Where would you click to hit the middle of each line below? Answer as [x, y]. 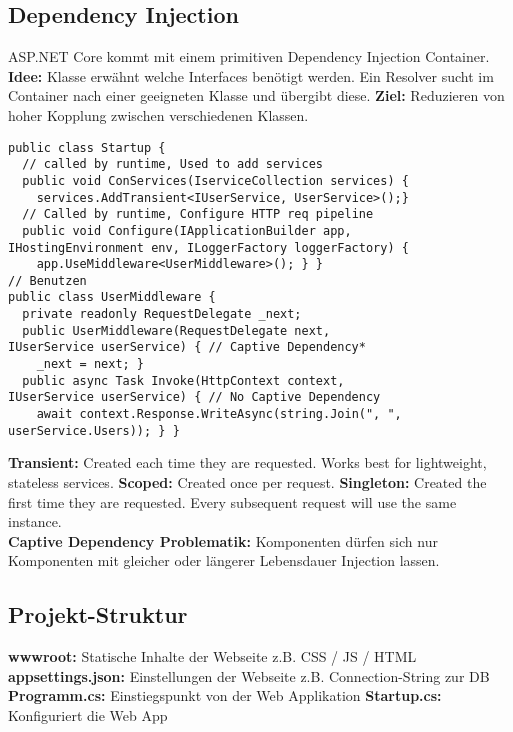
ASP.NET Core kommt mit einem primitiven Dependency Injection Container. [249, 56]
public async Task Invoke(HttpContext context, [183, 380]
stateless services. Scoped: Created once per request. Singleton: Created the [247, 481]
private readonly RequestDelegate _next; [162, 314]
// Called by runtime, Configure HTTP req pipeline [198, 214]
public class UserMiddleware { [112, 297]
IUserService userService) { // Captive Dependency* [187, 347]
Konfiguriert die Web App [88, 714]
